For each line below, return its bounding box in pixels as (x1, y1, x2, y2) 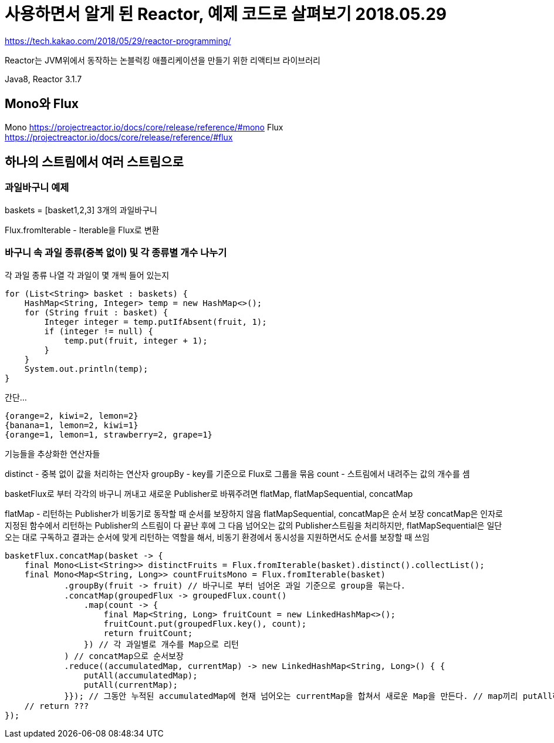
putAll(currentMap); (83, 680, 178, 690)
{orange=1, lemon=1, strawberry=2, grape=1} (5, 429, 213, 439)
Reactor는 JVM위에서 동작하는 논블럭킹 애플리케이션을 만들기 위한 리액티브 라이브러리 (5, 55, 320, 65)
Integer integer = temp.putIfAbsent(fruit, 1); (44, 317, 267, 327)
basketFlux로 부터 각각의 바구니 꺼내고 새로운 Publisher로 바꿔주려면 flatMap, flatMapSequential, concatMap (5, 488, 413, 499)
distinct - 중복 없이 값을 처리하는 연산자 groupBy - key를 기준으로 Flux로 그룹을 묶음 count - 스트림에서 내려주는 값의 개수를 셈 (5, 468, 470, 479)
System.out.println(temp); (24, 364, 148, 374)
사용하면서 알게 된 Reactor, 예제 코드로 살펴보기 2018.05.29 (5, 4, 447, 24)
